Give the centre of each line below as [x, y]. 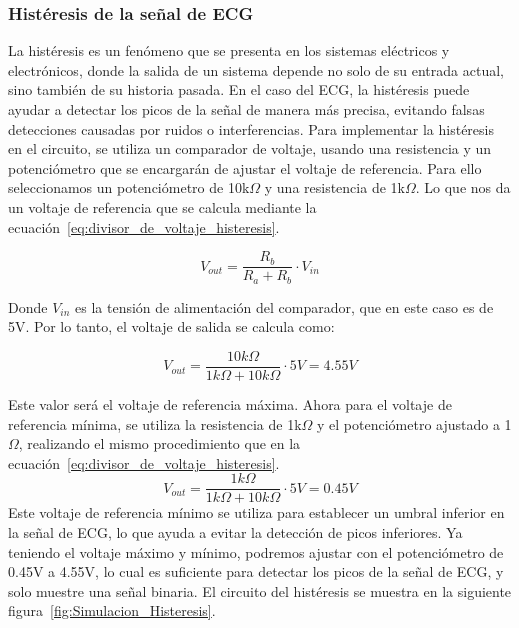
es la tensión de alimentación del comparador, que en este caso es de [284, 306]
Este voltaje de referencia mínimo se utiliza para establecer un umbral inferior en [256, 512]
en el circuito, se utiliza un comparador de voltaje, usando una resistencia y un [250, 148]
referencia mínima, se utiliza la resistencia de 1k [155, 423]
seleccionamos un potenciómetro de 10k [129, 187]
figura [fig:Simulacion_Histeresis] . [112, 610]
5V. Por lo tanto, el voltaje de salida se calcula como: [171, 326]
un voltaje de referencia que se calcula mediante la [162, 206]
